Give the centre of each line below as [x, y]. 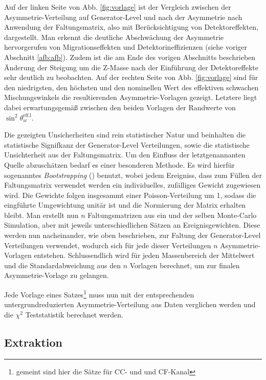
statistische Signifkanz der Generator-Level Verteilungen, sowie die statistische [127, 144]
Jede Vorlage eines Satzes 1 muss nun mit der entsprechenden [99, 294]
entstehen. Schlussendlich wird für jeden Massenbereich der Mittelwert [144, 255]
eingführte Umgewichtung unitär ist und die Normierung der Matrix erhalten [125, 205]
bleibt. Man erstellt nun [41, 215]
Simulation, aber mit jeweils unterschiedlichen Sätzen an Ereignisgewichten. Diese [132, 225]
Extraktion [34, 342]
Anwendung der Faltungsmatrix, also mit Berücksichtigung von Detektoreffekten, [131, 27]
